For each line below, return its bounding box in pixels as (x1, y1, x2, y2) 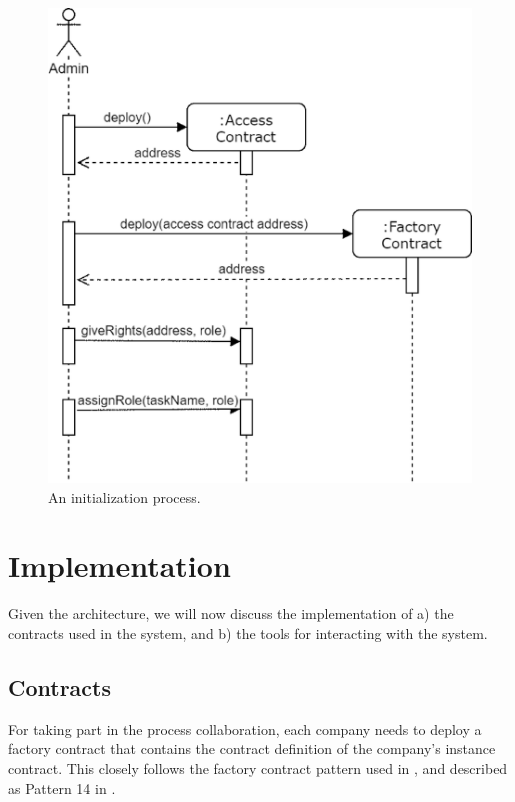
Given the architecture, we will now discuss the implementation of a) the (8, 603, 454, 624)
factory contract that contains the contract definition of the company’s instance (8, 738, 496, 759)
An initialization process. (48, 486, 201, 507)
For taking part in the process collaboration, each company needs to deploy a (8, 718, 482, 739)
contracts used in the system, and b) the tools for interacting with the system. (8, 622, 488, 643)
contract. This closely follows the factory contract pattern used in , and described (8, 757, 508, 778)
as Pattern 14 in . (8, 777, 116, 798)
